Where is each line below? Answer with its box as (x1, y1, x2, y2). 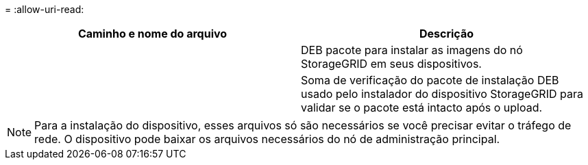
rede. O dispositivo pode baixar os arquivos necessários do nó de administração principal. (34, 132, 500, 146)
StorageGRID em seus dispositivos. (301, 57, 482, 71)
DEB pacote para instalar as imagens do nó (301, 43, 523, 57)
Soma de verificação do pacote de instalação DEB (301, 73, 559, 87)
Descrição (419, 27, 474, 40)
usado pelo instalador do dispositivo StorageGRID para (301, 87, 583, 101)
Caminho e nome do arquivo (77, 27, 228, 40)
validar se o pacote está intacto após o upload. (301, 101, 543, 114)
